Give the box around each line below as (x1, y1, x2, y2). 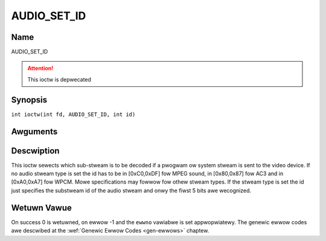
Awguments (11, 126, 58, 137)
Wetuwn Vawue (11, 202, 72, 213)
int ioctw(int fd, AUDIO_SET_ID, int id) (11, 111, 136, 118)
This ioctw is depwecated (27, 76, 92, 83)
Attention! (27, 65, 54, 72)
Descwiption (11, 146, 60, 156)
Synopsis (11, 94, 48, 105)
